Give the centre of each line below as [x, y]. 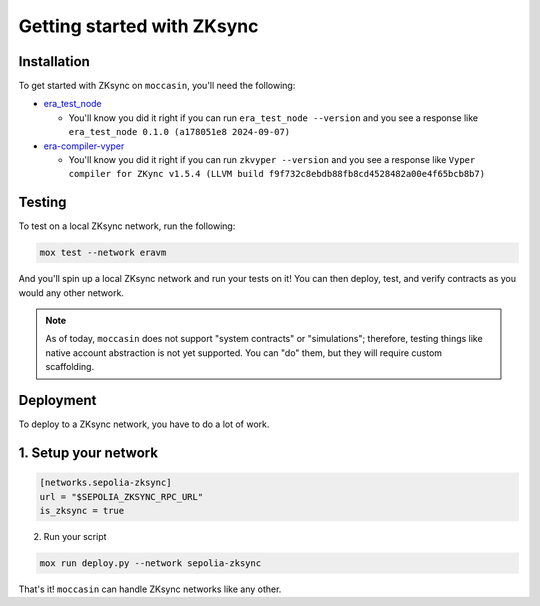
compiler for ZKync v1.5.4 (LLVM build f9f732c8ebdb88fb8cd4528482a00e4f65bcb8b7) [276, 174]
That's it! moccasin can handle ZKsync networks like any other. [150, 589]
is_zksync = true [82, 510]
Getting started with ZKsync [138, 26]
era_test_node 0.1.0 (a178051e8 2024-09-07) [179, 132]
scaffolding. [70, 367]
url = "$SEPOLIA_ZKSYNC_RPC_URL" [121, 496]
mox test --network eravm [103, 253]
